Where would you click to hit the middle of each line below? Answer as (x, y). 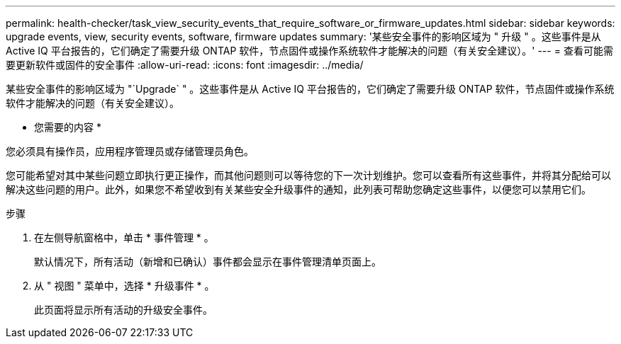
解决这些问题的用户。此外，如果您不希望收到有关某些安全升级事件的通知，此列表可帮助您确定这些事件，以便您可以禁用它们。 (298, 189)
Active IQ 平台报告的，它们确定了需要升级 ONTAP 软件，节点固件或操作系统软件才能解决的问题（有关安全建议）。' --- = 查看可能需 (309, 51)
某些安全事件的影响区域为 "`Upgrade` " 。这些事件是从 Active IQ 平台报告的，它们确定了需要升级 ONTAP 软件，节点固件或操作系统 (310, 89)
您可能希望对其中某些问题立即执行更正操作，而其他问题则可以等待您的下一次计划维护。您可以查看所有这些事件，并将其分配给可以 (308, 175)
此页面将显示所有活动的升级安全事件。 (123, 310)
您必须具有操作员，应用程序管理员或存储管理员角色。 (130, 151)
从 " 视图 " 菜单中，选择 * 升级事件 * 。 (124, 286)
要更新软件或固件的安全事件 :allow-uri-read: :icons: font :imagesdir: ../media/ (185, 65)
